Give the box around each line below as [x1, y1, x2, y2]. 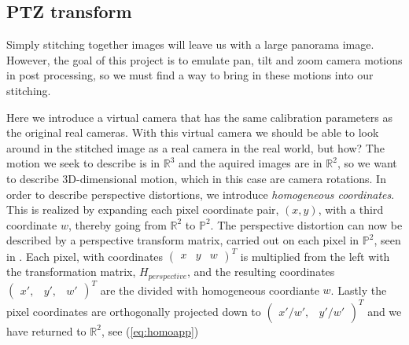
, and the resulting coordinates [187, 263, 335, 280]
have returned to [6, 322, 87, 339]
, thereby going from [68, 216, 167, 233]
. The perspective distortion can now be [210, 216, 403, 233]
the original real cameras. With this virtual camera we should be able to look [6, 124, 379, 141]
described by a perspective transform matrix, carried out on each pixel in [6, 232, 359, 248]
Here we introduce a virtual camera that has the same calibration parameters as [6, 108, 392, 125]
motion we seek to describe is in [6, 155, 160, 171]
